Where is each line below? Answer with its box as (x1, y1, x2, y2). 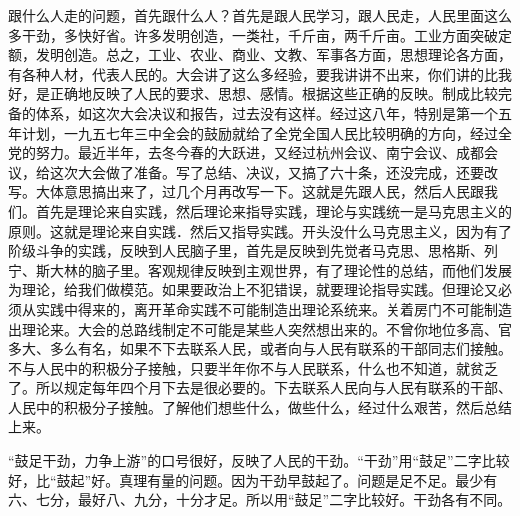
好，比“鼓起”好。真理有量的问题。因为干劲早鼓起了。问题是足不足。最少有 (8, 469, 498, 490)
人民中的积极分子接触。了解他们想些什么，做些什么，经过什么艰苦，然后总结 (8, 396, 512, 417)
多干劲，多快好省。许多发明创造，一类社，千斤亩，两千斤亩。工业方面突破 (8, 24, 498, 45)
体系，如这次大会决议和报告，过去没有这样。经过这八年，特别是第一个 (35, 102, 498, 123)
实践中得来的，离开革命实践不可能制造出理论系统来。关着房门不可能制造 (35, 298, 512, 319)
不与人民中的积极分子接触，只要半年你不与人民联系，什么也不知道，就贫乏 (8, 357, 498, 378)
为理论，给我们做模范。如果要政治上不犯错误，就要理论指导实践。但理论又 (8, 279, 498, 300)
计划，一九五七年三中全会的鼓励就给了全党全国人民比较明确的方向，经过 (21, 122, 498, 143)
